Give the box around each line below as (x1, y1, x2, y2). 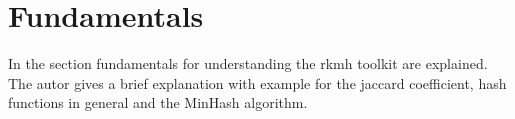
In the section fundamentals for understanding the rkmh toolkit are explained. (8, 53, 488, 74)
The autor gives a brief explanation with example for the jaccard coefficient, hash (8, 72, 507, 93)
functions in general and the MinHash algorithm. (8, 92, 308, 113)
